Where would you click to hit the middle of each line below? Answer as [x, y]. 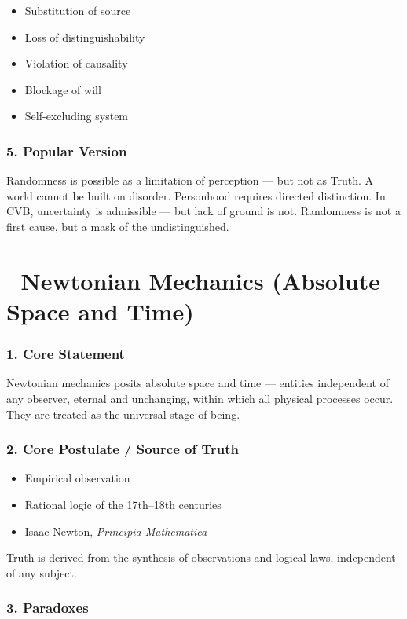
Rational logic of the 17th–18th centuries [123, 504]
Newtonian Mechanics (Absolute [201, 280]
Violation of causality [76, 63]
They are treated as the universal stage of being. [123, 414]
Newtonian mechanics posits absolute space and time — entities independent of [198, 383]
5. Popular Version [67, 150]
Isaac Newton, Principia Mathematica [116, 531]
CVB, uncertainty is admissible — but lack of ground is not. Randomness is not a [203, 211]
